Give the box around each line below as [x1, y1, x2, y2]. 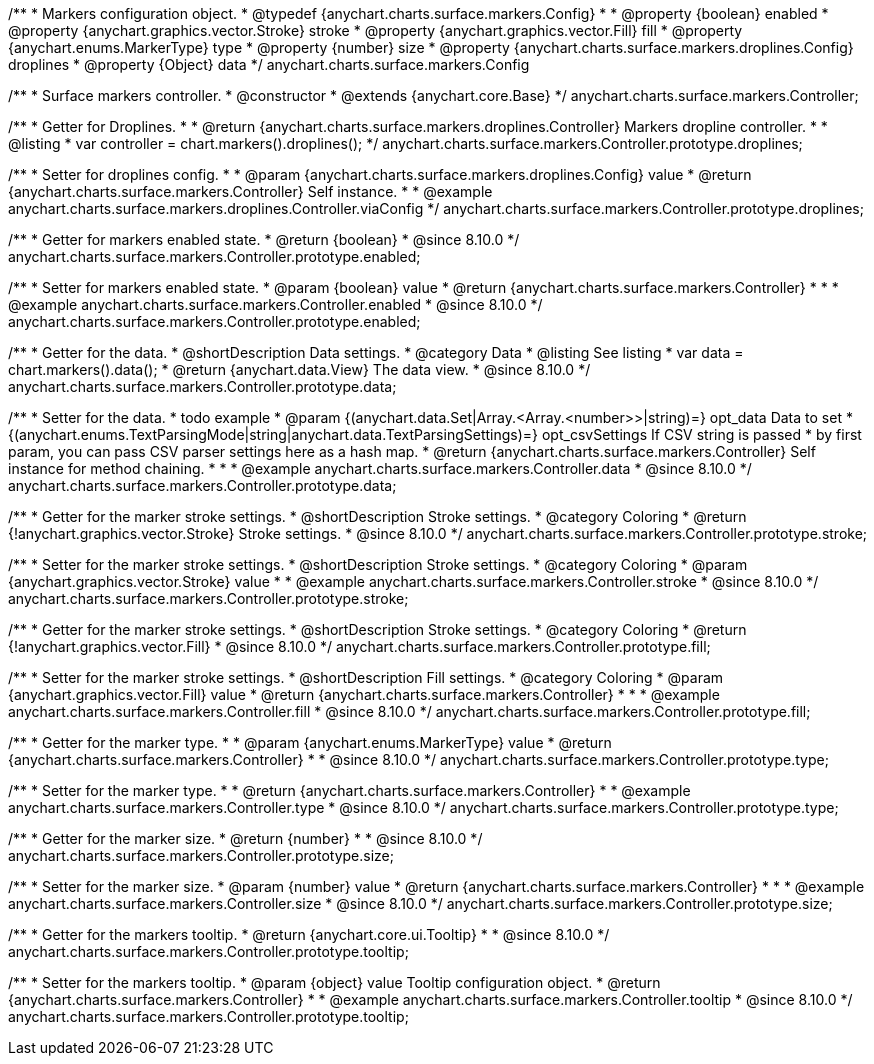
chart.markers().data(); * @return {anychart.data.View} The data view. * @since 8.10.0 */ [8, 361, 591, 378]
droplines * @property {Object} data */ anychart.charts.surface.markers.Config [8, 56, 530, 73]
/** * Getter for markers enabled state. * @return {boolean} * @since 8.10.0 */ [8, 231, 520, 248]
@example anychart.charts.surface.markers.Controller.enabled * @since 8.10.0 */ [8, 296, 543, 313]
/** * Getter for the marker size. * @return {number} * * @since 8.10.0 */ [8, 830, 483, 847]
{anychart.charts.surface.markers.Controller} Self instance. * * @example [8, 183, 493, 200]
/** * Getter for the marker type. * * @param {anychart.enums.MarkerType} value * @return [8, 734, 612, 751]
